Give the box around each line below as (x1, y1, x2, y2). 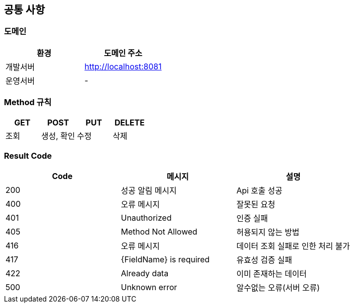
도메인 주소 (104, 48, 142, 58)
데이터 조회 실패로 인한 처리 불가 (236, 241, 350, 251)
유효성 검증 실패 (236, 255, 292, 265)
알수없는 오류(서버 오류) (236, 283, 320, 293)
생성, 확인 (41, 130, 75, 141)
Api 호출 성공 (236, 185, 283, 196)
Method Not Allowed (121, 227, 198, 237)
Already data (121, 268, 169, 279)
